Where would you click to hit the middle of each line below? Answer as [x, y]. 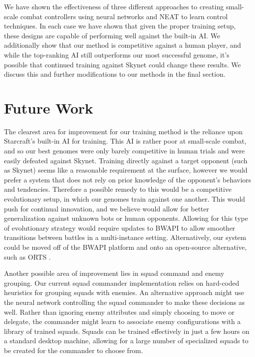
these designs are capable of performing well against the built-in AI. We [112, 35]
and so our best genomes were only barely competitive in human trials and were [125, 151]
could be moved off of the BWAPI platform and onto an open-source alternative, [126, 247]
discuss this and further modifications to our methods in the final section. [115, 74]
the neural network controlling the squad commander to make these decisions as [125, 302]
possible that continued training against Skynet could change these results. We [123, 64]
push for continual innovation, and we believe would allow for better [107, 208]
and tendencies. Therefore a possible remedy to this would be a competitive [118, 189]
